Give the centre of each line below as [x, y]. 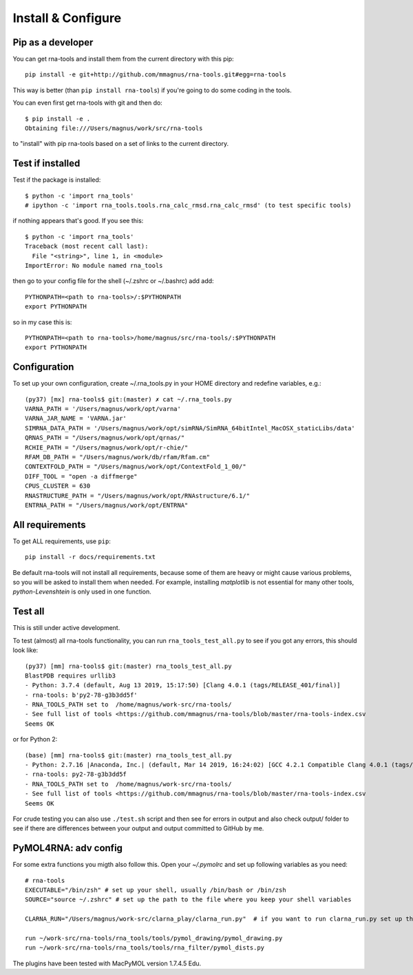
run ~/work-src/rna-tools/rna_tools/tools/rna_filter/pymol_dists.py [145, 948]
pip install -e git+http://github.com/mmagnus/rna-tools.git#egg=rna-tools [156, 75]
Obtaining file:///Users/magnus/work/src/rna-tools [114, 128]
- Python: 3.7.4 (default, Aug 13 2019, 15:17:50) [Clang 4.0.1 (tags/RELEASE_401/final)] [183, 685]
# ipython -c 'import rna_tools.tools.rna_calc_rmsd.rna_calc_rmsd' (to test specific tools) [188, 206]
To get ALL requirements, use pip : [62, 541]
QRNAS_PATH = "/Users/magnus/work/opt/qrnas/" [105, 438]
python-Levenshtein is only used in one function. [82, 591]
